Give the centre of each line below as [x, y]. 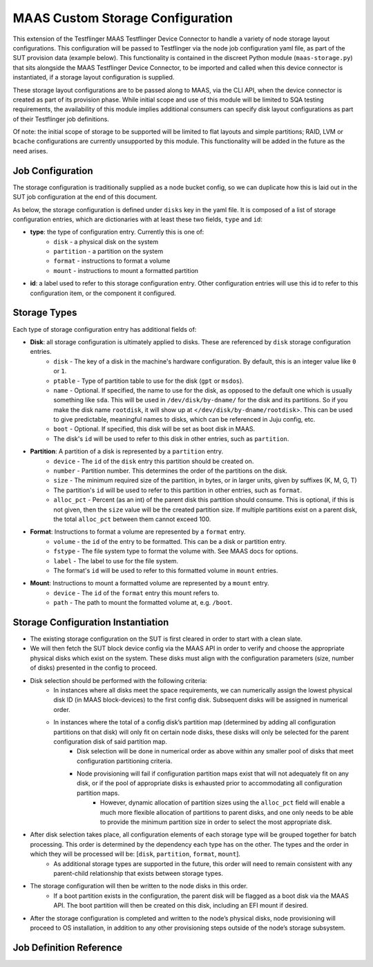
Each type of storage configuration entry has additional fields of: [105, 329]
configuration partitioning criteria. [125, 761]
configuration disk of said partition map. [110, 741]
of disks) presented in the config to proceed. [94, 668]
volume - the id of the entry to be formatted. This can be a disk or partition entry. [170, 541]
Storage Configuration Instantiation [91, 622]
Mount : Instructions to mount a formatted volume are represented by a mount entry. [150, 583]
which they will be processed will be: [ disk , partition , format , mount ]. [135, 854]
